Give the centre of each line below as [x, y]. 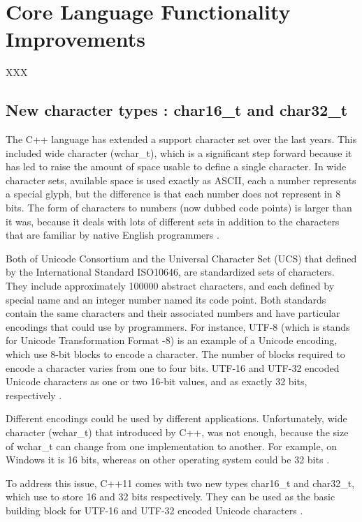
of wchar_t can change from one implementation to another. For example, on [172, 446]
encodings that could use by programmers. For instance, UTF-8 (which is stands [178, 326]
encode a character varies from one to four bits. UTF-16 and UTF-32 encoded [173, 367]
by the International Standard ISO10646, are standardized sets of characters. [170, 272]
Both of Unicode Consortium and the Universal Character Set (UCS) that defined [181, 258]
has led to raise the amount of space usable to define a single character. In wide [176, 166]
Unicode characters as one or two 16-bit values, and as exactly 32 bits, [157, 381]
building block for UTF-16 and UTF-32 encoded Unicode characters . [154, 510]
